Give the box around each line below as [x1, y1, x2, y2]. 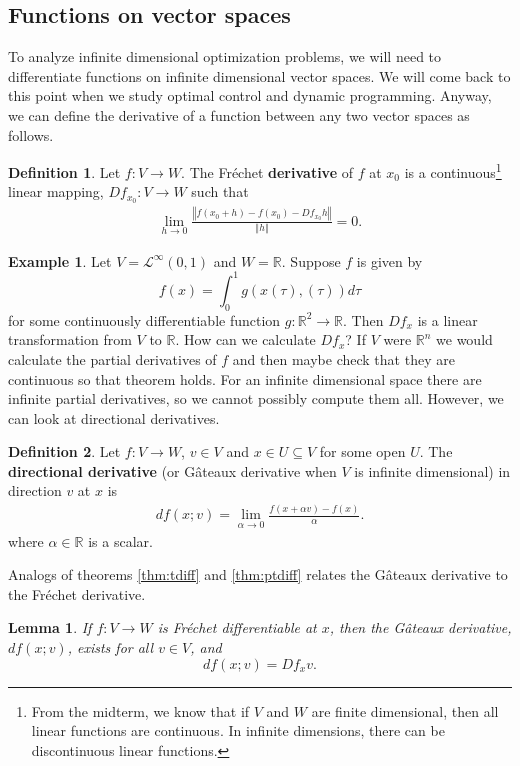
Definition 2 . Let [8, 441, 121, 462]
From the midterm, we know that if [31, 700, 250, 721]
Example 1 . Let [8, 250, 112, 271]
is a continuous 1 [404, 159, 502, 182]
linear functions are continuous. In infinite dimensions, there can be [31, 720, 445, 741]
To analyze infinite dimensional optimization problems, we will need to [8, 46, 442, 67]
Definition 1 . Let [8, 161, 121, 182]
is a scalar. [88, 530, 153, 551]
